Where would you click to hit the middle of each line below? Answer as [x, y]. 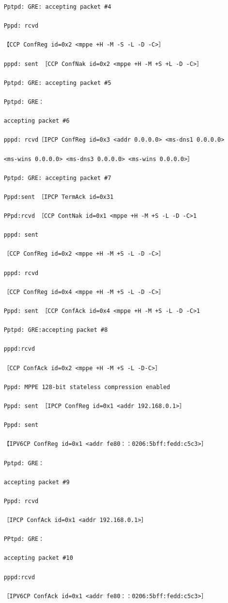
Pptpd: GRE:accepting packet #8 [56, 330]
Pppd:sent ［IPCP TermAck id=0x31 [59, 197]
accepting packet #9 [37, 482]
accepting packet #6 [37, 121]
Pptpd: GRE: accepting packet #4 [57, 7]
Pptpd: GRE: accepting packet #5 [57, 83]
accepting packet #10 [38, 558]
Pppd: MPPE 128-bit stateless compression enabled [87, 387]
